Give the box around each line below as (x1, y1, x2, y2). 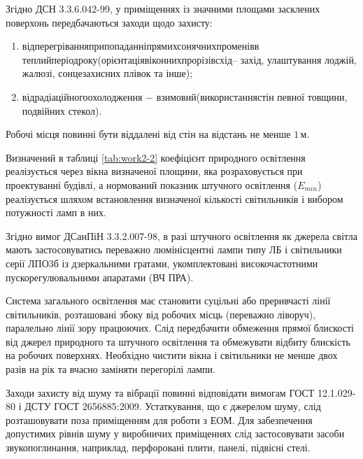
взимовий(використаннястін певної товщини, (156, 89, 348, 104)
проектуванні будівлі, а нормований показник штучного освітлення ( (6, 177, 298, 192)
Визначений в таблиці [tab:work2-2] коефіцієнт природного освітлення (6, 150, 306, 164)
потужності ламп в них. (6, 205, 106, 220)
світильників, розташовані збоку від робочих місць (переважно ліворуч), (6, 306, 316, 321)
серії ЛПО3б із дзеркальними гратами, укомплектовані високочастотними (6, 255, 318, 270)
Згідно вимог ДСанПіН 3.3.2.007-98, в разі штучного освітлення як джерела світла (6, 228, 358, 243)
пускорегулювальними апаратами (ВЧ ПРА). (6, 269, 194, 284)
